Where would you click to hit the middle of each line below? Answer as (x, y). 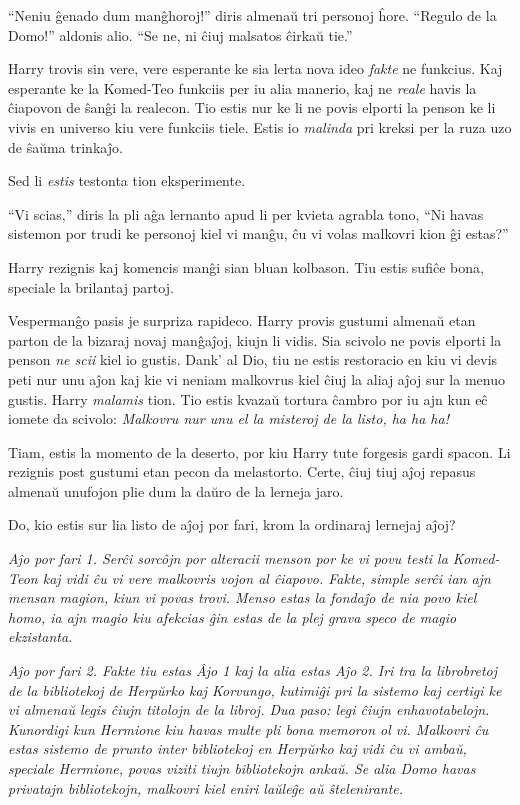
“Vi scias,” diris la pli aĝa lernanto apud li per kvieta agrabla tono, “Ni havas (246, 213)
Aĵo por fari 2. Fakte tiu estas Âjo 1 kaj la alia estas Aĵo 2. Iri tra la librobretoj (253, 670)
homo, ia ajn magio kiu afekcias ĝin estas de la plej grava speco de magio (232, 616)
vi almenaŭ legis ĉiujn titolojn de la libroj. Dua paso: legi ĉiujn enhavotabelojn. (249, 709)
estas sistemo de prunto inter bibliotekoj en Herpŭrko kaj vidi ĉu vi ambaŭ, (237, 748)
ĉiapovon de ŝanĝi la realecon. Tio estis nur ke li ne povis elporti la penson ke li (252, 107)
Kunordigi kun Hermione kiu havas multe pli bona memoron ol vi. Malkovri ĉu (248, 728)
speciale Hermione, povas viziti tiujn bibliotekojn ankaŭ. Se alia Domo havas (242, 768)
